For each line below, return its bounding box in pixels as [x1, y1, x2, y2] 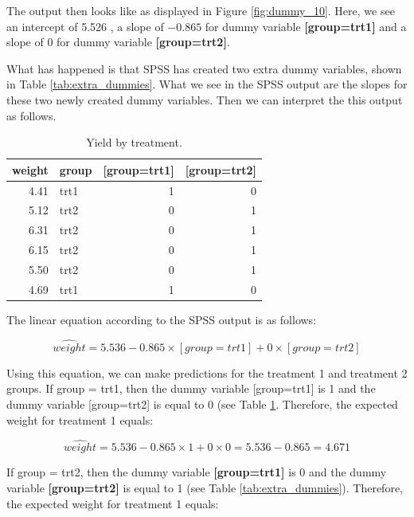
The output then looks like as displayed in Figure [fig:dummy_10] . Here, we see [6, 2, 395, 18]
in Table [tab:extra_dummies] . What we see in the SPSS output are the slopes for [6, 76, 408, 92]
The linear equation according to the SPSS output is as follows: [6, 311, 317, 327]
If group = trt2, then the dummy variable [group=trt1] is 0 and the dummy [6, 464, 387, 480]
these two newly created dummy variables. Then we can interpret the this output [6, 91, 403, 108]
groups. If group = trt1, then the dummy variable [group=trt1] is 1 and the [6, 380, 376, 397]
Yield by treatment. [86, 134, 182, 151]
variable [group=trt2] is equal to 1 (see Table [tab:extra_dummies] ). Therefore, [6, 479, 404, 495]
